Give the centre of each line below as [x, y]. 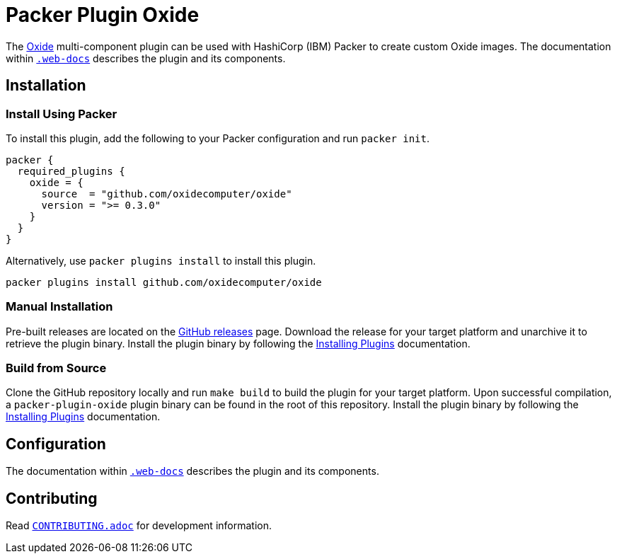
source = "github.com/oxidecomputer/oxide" [167, 194]
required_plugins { [71, 171]
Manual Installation [59, 307]
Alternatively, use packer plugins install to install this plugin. [161, 260]
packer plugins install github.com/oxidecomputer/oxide [164, 282]
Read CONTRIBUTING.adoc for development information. [139, 526]
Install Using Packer [62, 114]
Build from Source [56, 368]
